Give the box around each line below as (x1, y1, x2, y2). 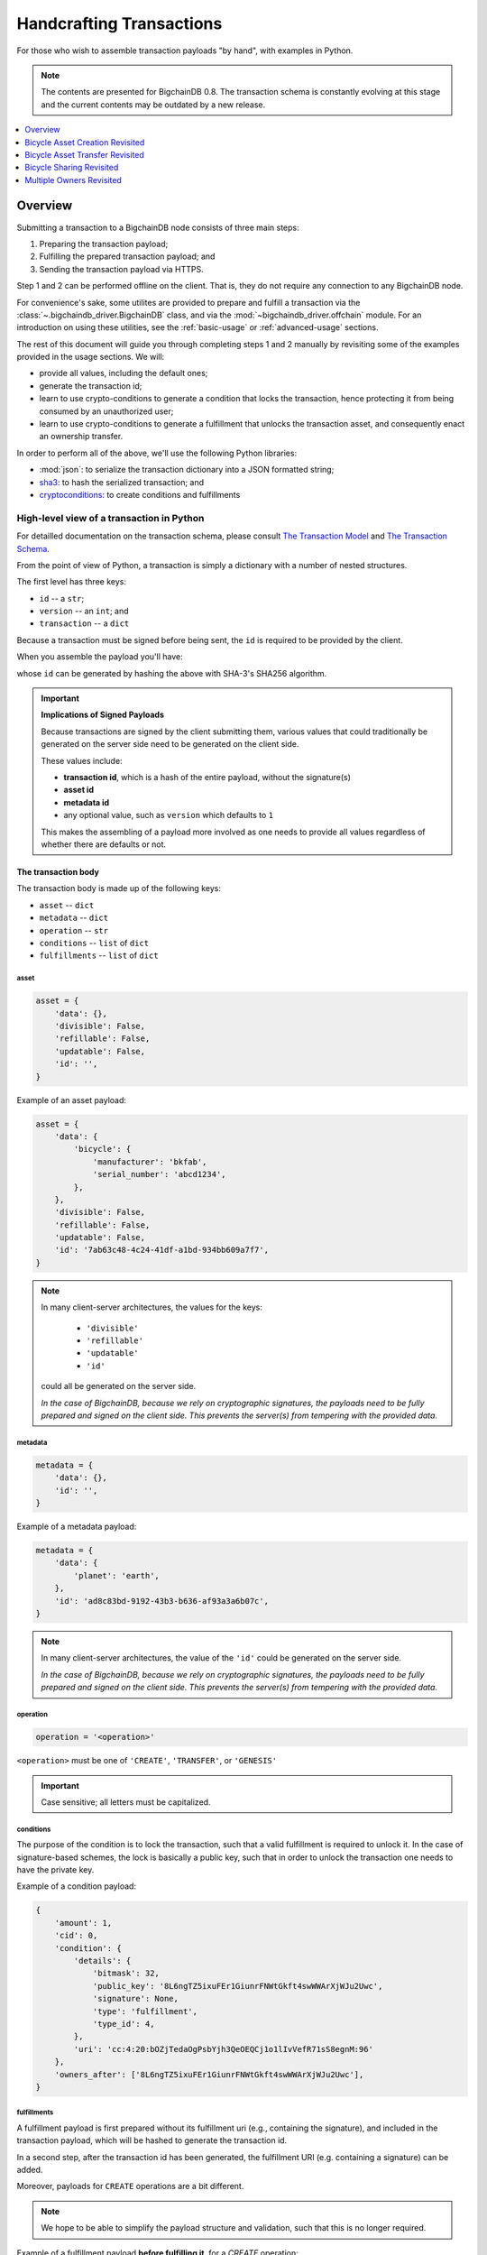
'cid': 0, (54, 1930, 98, 1941)
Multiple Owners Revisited (24, 174, 122, 185)
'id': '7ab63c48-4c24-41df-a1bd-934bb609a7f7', (54, 1245, 270, 1256)
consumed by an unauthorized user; (39, 406, 174, 417)
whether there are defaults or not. (41, 839, 167, 850)
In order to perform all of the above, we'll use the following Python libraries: (16, 447, 298, 458)
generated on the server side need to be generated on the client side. (41, 739, 299, 750)
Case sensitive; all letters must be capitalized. (41, 1796, 211, 1808)
